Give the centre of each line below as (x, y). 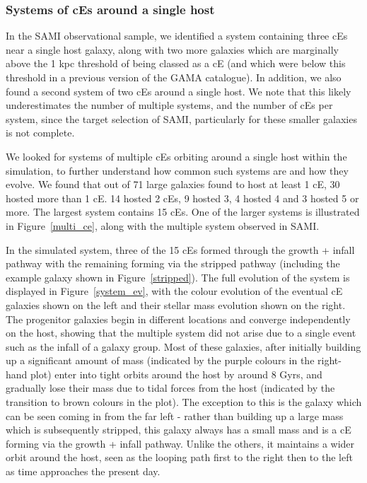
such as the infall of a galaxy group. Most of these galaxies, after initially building (183, 346)
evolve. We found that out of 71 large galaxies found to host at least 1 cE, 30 (173, 184)
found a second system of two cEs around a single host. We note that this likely (179, 91)
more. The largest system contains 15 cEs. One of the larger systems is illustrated (183, 212)
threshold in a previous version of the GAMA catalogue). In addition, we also (174, 77)
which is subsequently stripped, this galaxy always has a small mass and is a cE (179, 430)
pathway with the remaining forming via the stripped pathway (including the (173, 263)
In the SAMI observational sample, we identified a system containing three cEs (177, 36)
